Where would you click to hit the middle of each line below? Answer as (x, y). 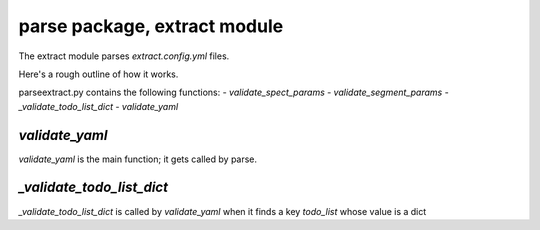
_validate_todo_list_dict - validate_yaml (98, 106)
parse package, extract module (151, 26)
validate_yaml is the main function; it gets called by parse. (138, 159)
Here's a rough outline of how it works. (98, 74)
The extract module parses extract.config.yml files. (124, 56)
